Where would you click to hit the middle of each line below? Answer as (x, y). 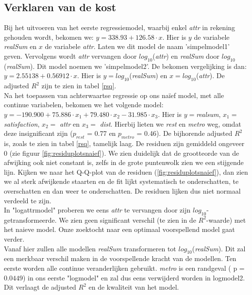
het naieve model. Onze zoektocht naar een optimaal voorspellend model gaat (119, 229)
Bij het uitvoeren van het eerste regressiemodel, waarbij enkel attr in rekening (120, 27)
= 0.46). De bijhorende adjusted (185, 133)
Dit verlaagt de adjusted (40, 287)
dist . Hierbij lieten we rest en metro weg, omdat (170, 123)
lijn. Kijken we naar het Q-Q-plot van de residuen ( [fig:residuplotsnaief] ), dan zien (126, 172)
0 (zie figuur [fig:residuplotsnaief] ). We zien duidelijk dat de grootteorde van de (122, 153)
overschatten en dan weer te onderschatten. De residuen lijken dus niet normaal (122, 190)
